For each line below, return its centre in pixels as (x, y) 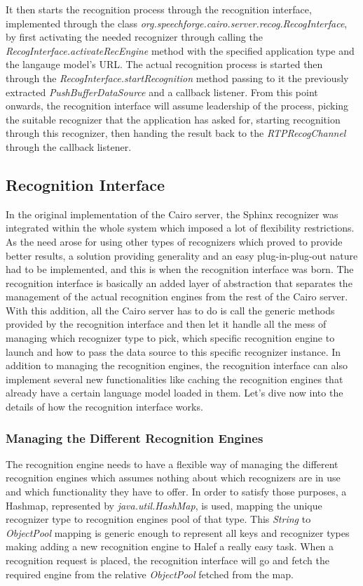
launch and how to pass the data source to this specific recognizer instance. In (173, 351)
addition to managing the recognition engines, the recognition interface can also (177, 365)
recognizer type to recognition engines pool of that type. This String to (158, 519)
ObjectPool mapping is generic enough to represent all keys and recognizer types (178, 532)
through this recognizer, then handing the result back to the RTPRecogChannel (176, 133)
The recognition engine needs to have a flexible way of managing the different (172, 464)
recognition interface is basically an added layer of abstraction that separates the (179, 282)
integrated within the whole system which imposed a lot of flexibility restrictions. (180, 228)
